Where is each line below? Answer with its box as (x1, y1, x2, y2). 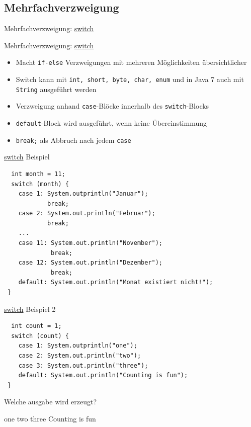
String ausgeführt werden (16, 83, 97, 94)
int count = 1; (11, 322, 62, 330)
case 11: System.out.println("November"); (18, 239, 162, 247)
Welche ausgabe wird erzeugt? (4, 396, 97, 407)
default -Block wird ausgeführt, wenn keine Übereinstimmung (16, 118, 207, 128)
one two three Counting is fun (4, 413, 96, 423)
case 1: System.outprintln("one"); (18, 342, 137, 350)
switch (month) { (11, 180, 69, 188)
